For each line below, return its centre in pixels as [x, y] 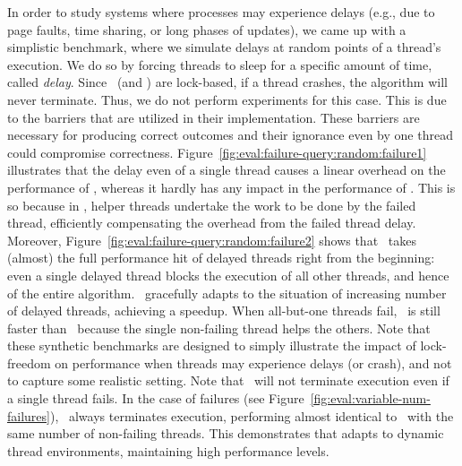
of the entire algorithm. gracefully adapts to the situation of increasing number [227, 293]
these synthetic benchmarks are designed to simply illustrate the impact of [212, 345]
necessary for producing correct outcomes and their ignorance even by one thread [230, 135]
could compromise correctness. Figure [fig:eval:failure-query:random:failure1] [217, 152]
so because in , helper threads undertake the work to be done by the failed [212, 205]
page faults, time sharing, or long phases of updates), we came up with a [207, 29]
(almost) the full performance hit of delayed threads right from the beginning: [221, 258]
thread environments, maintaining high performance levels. [168, 450]
